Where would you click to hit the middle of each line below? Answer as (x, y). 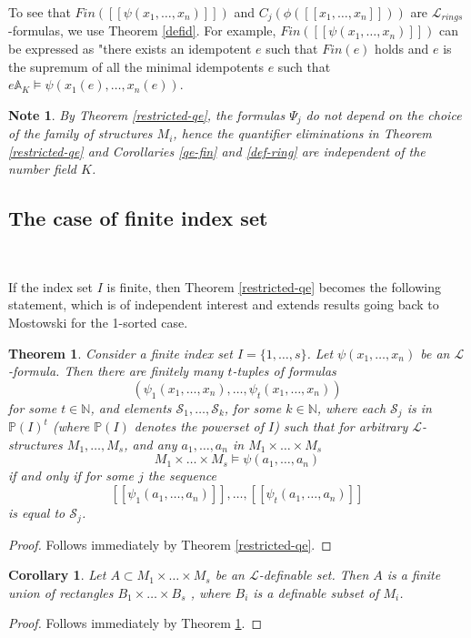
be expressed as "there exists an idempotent (130, 49)
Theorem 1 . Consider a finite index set (120, 353)
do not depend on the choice (384, 114)
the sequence (182, 476)
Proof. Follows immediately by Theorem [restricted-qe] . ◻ (170, 544)
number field (42, 169)
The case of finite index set (138, 218)
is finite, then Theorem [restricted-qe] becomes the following (274, 286)
